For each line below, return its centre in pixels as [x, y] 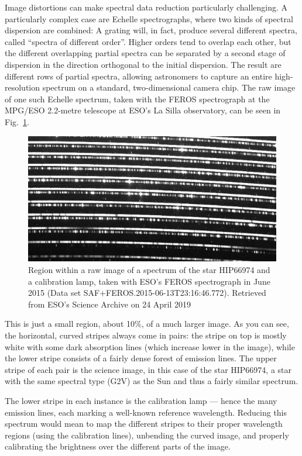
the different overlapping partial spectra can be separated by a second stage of [145, 53]
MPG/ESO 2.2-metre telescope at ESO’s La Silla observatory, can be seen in [143, 110]
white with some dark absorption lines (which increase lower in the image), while [150, 346]
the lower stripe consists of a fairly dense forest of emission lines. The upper [141, 358]
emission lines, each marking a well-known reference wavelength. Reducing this [146, 412]
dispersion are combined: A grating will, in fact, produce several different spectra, [151, 30]
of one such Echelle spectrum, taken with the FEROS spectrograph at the [137, 99]
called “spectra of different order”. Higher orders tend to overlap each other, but [148, 41]
